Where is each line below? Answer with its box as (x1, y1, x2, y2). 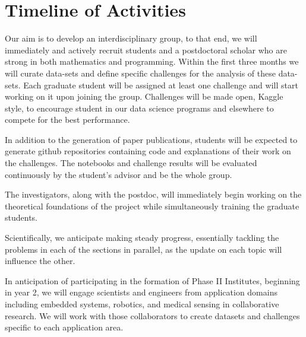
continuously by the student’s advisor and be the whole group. (5, 168, 232, 180)
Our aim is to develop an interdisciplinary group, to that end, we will (5, 32, 257, 44)
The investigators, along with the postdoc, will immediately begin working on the (5, 188, 302, 201)
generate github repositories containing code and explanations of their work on (5, 145, 291, 157)
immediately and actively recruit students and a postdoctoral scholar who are (5, 43, 287, 56)
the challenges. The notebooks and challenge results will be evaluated (5, 157, 257, 169)
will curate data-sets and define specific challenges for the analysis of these (5, 66, 276, 79)
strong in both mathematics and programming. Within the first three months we (5, 55, 299, 68)
